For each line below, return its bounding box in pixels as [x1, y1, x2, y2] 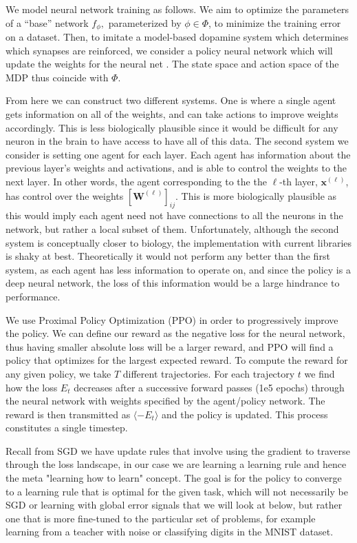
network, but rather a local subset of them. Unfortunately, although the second [6, 221, 339, 236]
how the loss [6, 380, 58, 394]
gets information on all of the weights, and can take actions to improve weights [6, 107, 338, 121]
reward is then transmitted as [6, 407, 131, 421]
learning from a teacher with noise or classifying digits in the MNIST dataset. [6, 524, 334, 539]
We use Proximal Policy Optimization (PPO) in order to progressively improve [6, 312, 338, 327]
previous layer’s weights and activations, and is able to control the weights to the [6, 161, 347, 175]
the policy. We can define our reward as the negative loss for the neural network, [6, 326, 345, 340]
